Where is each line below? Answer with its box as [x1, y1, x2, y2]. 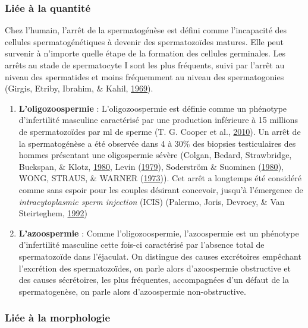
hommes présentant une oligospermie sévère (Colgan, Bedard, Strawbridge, [18, 149, 292, 161]
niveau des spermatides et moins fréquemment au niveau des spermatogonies [5, 70, 284, 83]
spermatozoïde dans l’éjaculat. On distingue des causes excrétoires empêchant [18, 250, 301, 262]
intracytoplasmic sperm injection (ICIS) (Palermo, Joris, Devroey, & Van [18, 195, 285, 207]
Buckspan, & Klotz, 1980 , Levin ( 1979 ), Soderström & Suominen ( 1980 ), [18, 160, 284, 172]
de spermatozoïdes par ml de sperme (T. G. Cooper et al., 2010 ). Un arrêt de [18, 125, 301, 137]
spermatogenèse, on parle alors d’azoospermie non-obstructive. [18, 285, 246, 297]
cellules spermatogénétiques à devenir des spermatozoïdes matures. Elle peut [5, 35, 284, 48]
